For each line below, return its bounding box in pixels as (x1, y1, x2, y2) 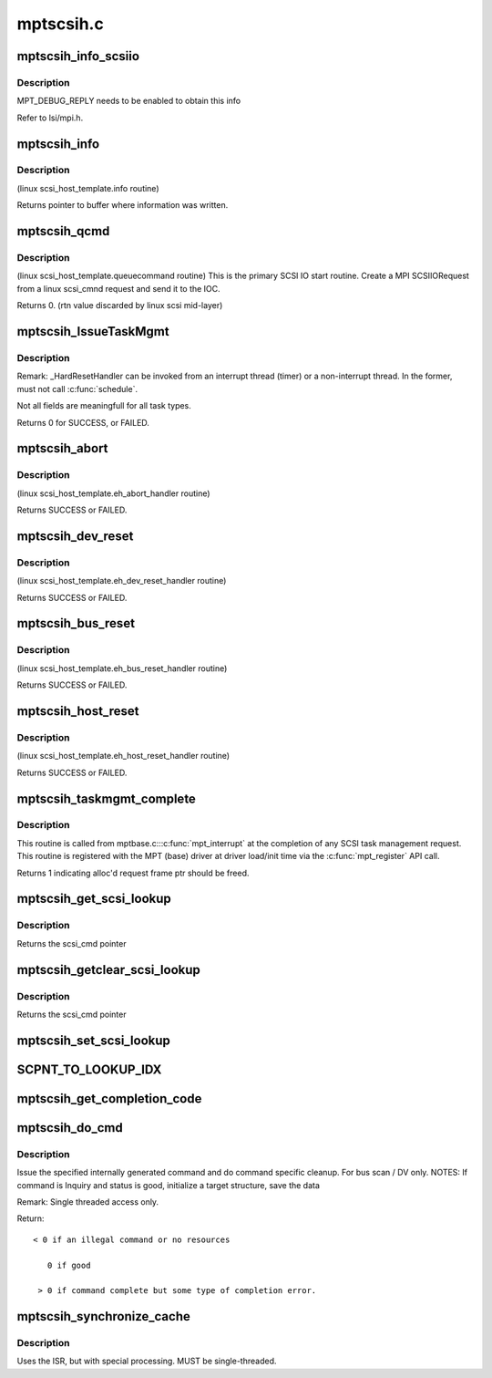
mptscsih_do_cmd (16, 1120, 123, 1135)
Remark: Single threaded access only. (16, 1196, 159, 1207)
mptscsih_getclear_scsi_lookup (16, 962, 200, 978)
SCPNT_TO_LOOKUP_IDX (16, 1062, 162, 1077)
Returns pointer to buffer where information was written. (16, 200, 229, 211)
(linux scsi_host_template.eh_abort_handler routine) (16, 488, 210, 499)
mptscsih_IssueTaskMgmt (16, 324, 169, 339)
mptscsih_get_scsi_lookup (16, 891, 172, 907)
